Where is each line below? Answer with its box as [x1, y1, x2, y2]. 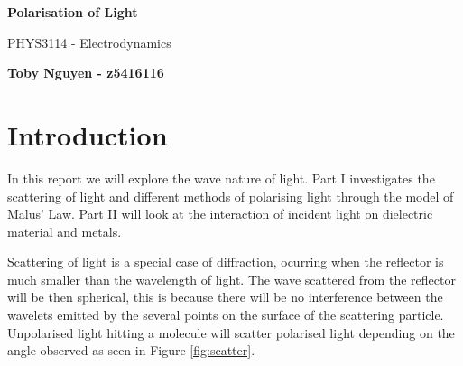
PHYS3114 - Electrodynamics [7, 33, 171, 52]
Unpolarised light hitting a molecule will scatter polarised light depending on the [7, 323, 455, 342]
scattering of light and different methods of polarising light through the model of [7, 186, 454, 205]
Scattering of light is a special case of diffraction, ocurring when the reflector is [7, 252, 444, 271]
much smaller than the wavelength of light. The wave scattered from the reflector [7, 269, 456, 288]
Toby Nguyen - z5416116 [7, 63, 164, 82]
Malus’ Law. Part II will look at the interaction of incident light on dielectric [7, 204, 433, 223]
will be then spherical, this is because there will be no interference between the [7, 287, 443, 306]
